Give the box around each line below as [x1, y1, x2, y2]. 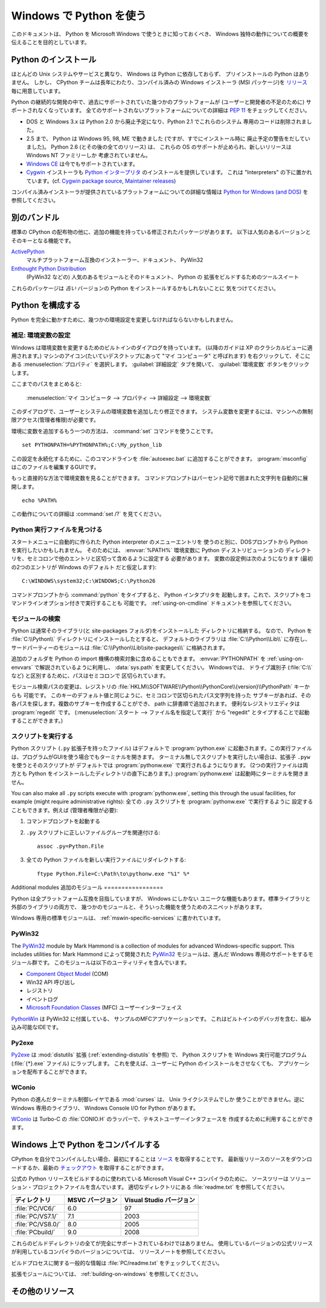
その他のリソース [11, 1286, 75, 1297]
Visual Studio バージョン [124, 1196, 196, 1204]
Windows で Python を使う [11, 9, 147, 22]
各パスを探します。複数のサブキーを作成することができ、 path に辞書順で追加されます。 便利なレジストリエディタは [11, 700, 300, 708]
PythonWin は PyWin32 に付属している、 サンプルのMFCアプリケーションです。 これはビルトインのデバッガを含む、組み [11, 1015, 312, 1022]
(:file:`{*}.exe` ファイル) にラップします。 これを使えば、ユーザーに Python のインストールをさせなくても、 [11, 1059, 277, 1067]
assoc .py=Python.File [37, 843, 104, 850]
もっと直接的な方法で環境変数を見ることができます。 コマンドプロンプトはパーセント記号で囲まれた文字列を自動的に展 [11, 475, 308, 482]
